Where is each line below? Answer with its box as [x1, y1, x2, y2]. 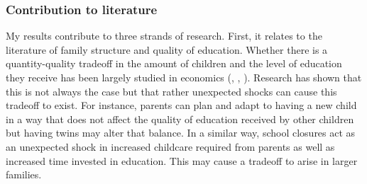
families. [6, 167, 42, 182]
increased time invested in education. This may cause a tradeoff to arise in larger [6, 153, 358, 168]
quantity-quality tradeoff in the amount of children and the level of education [6, 56, 342, 71]
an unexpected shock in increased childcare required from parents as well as [6, 139, 335, 154]
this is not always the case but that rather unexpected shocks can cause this [6, 84, 337, 98]
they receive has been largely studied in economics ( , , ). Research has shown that [6, 70, 362, 84]
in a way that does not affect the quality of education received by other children [6, 111, 354, 126]
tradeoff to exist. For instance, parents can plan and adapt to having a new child [6, 98, 357, 113]
